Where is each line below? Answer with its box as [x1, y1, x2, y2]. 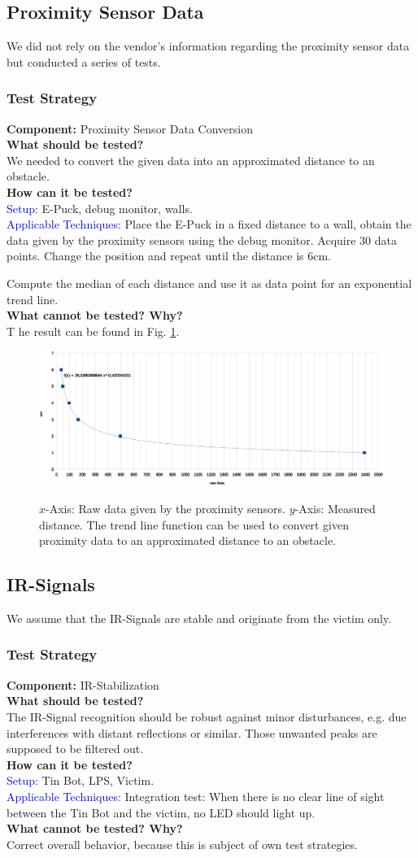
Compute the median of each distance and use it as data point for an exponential [7, 274, 412, 291]
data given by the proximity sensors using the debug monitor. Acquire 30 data [7, 231, 397, 248]
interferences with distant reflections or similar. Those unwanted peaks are [7, 724, 377, 741]
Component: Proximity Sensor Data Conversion [7, 120, 253, 137]
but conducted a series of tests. [7, 53, 161, 70]
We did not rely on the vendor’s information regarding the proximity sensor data [7, 37, 410, 54]
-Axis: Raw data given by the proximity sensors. [46, 499, 285, 516]
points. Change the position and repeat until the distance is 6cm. [7, 247, 331, 264]
